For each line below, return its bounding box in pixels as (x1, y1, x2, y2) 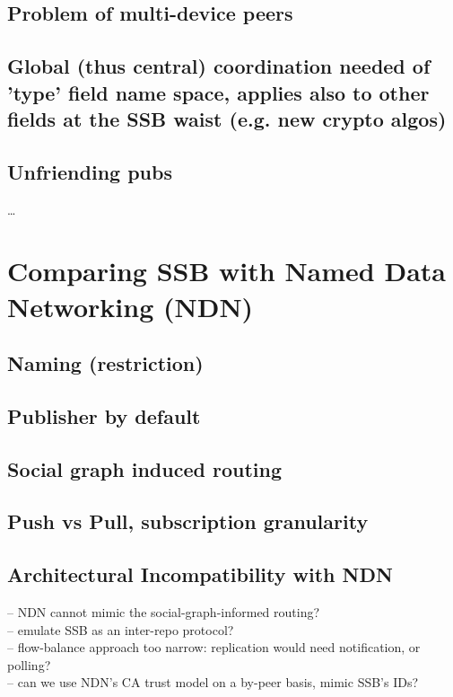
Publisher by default (7, 401, 201, 429)
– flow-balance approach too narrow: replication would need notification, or (7, 638, 421, 657)
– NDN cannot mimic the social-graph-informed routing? (7, 603, 320, 622)
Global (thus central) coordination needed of (7, 52, 431, 80)
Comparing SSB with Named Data (7, 252, 446, 289)
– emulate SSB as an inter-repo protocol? (7, 620, 234, 639)
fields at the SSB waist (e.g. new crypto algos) (7, 104, 447, 132)
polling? (7, 655, 51, 674)
